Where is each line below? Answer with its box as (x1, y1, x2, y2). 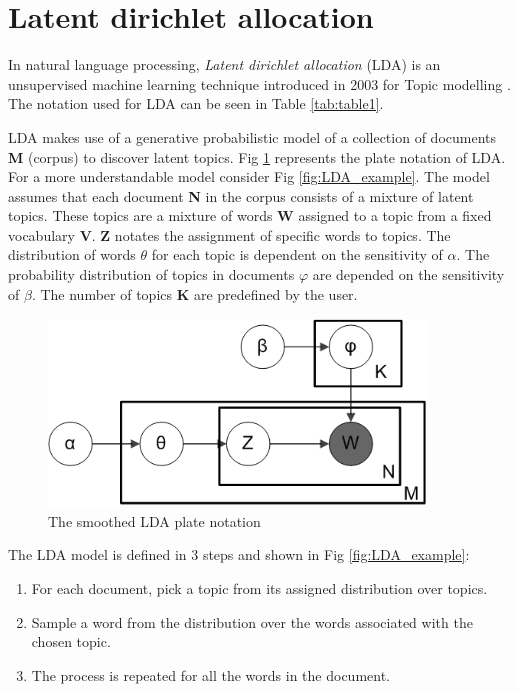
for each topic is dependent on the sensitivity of (151, 244, 443, 265)
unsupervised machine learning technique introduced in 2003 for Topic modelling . (8, 73, 511, 94)
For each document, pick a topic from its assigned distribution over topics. (31, 578, 488, 598)
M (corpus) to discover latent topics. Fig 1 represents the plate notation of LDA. (8, 146, 506, 167)
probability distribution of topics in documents (8, 264, 295, 285)
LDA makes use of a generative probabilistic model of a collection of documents (8, 126, 497, 147)
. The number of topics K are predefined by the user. (31, 283, 358, 304)
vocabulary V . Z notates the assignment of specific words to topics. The (8, 224, 451, 245)
